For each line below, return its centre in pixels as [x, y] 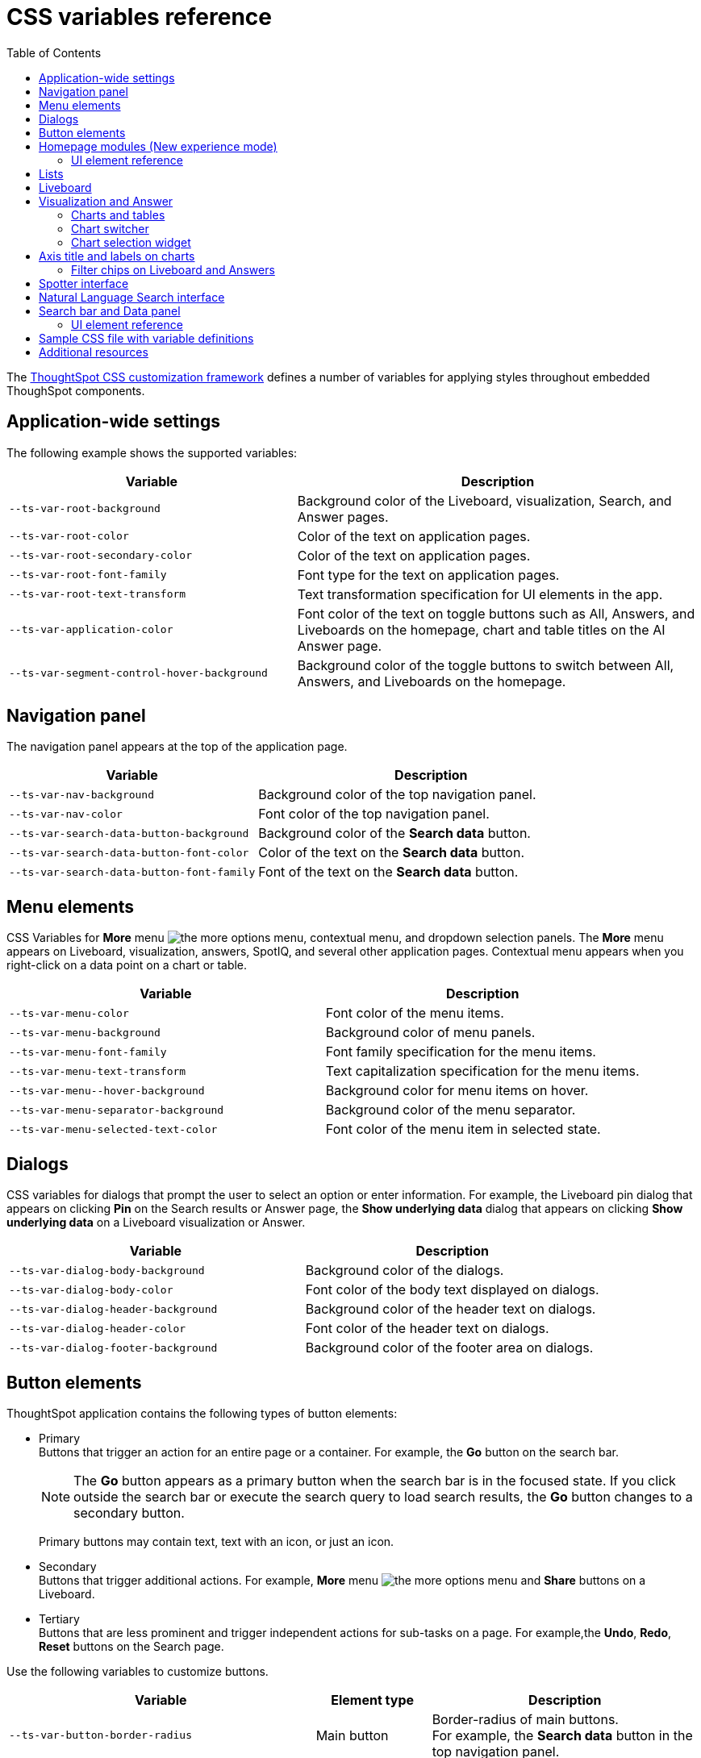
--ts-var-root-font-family [88, 575]
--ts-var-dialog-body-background [107, 1270]
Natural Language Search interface [132, 297]
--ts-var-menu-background [85, 1032]
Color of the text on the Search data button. [392, 853]
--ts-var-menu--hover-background [107, 1090]
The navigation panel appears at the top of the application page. [177, 747]
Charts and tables [118, 215]
